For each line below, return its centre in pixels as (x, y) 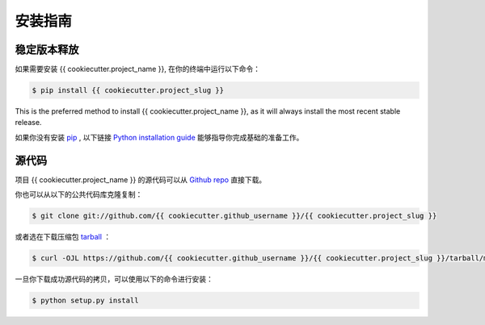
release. (28, 123)
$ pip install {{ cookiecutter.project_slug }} (128, 90)
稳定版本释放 (47, 50)
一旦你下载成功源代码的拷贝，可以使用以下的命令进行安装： (114, 279)
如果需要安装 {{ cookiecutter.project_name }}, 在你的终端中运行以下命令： (138, 69)
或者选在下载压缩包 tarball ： (63, 237)
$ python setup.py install (85, 301)
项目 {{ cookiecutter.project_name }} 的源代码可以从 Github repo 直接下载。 (141, 179)
